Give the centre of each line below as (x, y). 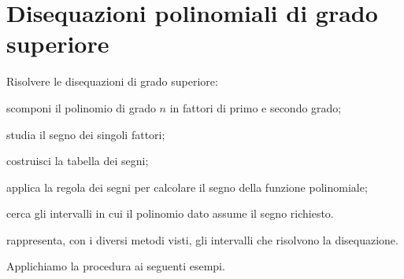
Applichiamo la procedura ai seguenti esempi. (116, 266)
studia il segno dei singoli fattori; (86, 134)
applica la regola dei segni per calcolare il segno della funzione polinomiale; (187, 187)
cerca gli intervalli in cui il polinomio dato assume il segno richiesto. (170, 213)
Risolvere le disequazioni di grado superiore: (112, 81)
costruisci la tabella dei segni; (78, 161)
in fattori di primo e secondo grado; (256, 107)
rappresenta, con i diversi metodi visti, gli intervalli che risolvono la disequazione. (202, 239)
